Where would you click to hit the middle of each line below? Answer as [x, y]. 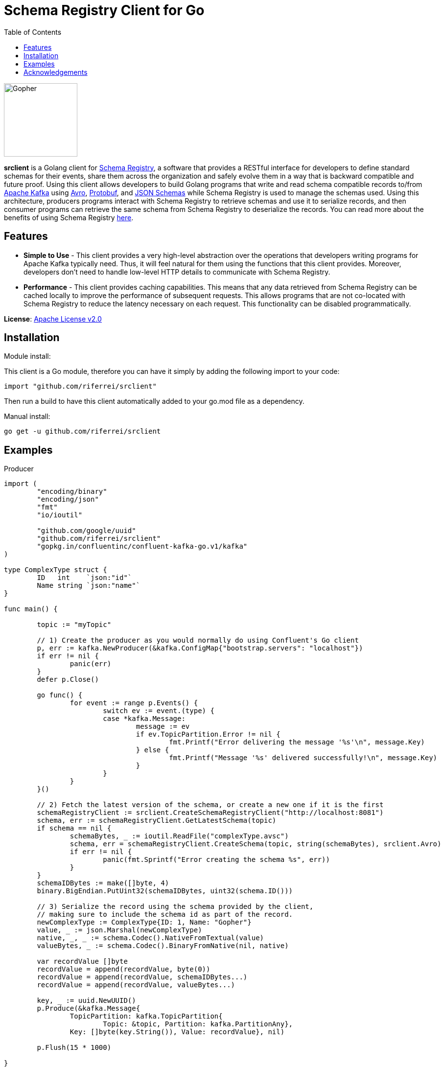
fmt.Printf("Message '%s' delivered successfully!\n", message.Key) [303, 758]
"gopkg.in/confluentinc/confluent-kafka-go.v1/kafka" [142, 546]
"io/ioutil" [60, 515]
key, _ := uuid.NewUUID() [86, 1001]
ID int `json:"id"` [84, 578]
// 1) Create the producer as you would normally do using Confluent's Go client [198, 640]
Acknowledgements [56, 72]
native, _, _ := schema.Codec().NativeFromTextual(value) [151, 938]
